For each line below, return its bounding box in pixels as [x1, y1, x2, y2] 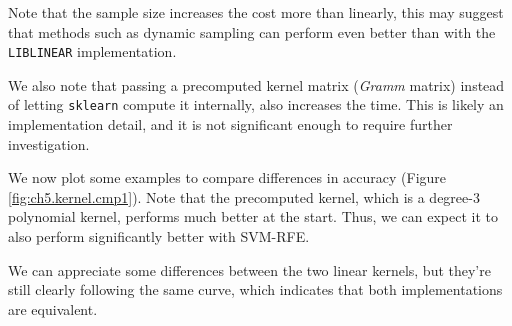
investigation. [8, 133, 90, 154]
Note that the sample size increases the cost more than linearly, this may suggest [8, 2, 504, 22]
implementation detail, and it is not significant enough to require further [8, 114, 453, 135]
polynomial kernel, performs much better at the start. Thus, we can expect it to [8, 206, 499, 227]
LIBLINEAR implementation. [8, 41, 177, 62]
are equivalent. [8, 298, 98, 319]
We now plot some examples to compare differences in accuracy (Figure [8, 167, 447, 188]
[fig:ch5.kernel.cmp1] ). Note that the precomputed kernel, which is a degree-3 [8, 186, 480, 207]
